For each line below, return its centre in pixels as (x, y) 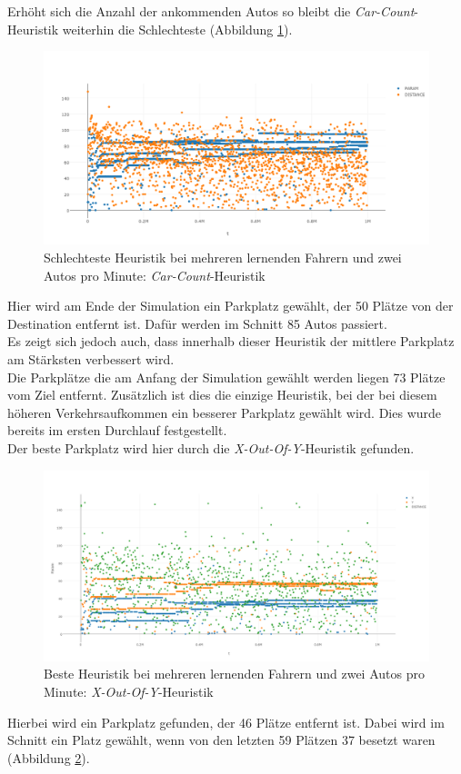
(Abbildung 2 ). (49, 757)
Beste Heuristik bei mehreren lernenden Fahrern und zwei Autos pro (234, 674)
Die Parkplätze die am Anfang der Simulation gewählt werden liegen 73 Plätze (226, 377)
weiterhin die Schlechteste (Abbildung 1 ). (177, 29)
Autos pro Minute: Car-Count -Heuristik (155, 275)
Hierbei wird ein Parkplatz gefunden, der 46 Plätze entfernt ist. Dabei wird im (226, 722)
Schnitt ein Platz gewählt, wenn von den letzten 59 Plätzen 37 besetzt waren (221, 740)
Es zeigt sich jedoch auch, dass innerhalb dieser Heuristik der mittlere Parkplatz (231, 341)
